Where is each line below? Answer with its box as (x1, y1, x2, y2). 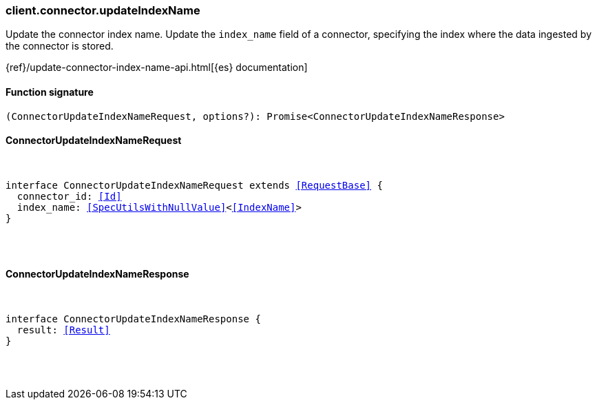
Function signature (6, 85, 94, 98)
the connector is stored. (6, 40, 114, 52)
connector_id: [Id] (17, 190, 122, 202)
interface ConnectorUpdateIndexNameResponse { (6, 313, 261, 325)
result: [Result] (17, 324, 110, 336)
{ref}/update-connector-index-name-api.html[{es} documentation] (6, 61, 308, 74)
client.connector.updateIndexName (6, 3, 200, 17)
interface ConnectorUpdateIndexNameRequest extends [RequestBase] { (6, 179, 383, 191)
